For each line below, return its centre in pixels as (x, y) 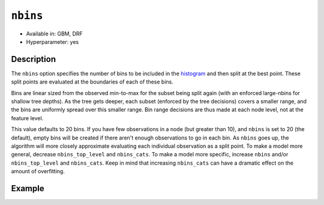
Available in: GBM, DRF (55, 34)
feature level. (27, 118)
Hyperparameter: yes (52, 41)
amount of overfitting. (38, 171)
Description (34, 59)
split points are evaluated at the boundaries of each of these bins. (92, 82)
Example (28, 188)
